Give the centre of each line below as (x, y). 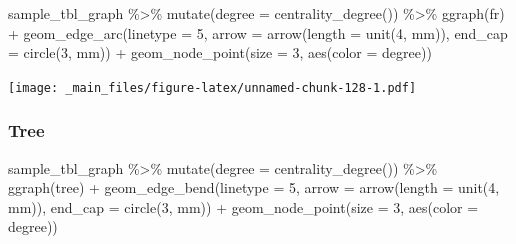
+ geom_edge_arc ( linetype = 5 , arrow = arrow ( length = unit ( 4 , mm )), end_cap (258, 32)
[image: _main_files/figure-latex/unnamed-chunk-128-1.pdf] (212, 87)
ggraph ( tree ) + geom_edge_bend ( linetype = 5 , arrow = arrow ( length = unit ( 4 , (254, 187)
